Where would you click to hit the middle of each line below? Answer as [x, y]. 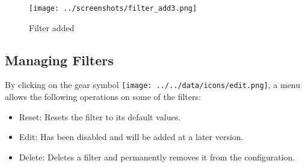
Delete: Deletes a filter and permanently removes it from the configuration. [157, 157]
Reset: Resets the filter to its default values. [100, 116]
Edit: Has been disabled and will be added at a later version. [131, 137]
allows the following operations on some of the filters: [103, 97]
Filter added [52, 27]
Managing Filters [59, 60]
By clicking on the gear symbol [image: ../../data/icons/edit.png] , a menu [153, 85]
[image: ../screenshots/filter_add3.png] [113, 8]
